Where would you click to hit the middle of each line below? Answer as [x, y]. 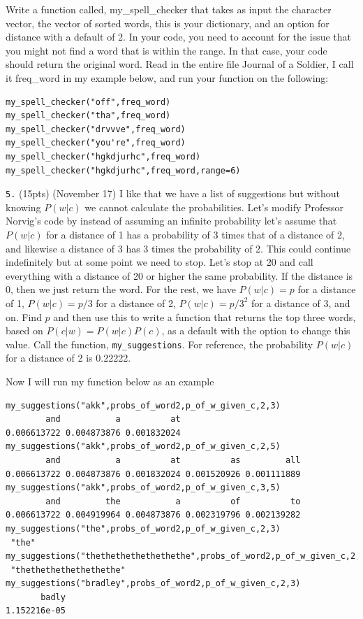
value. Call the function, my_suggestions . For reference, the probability [160, 344]
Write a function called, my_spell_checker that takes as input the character [169, 9]
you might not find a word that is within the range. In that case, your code [166, 50]
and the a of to [173, 501]
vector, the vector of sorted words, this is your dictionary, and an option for [168, 23]
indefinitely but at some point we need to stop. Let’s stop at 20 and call [160, 262]
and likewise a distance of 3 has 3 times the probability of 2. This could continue [178, 248]
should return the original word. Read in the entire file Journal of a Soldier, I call [180, 64]
